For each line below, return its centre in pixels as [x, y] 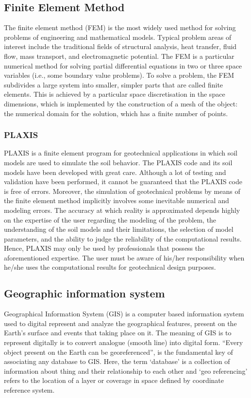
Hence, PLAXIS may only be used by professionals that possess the [104, 248]
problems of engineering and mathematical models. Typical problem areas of [118, 37]
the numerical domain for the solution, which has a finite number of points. [116, 113]
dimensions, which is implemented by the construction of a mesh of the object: [121, 103]
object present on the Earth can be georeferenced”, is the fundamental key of [118, 352]
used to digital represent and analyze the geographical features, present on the [120, 323]
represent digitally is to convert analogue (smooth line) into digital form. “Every [124, 342]
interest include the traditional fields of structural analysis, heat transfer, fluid [120, 46]
